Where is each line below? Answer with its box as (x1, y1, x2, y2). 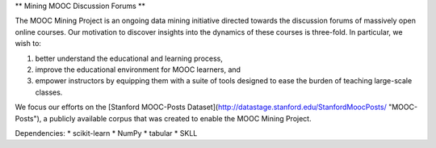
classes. (35, 87, 63, 97)
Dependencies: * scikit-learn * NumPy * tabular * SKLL (15, 128, 198, 137)
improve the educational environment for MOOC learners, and (35, 65, 241, 74)
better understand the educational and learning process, (35, 53, 224, 63)
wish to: (15, 39, 42, 49)
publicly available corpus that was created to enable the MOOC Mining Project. (48, 113, 312, 123)
